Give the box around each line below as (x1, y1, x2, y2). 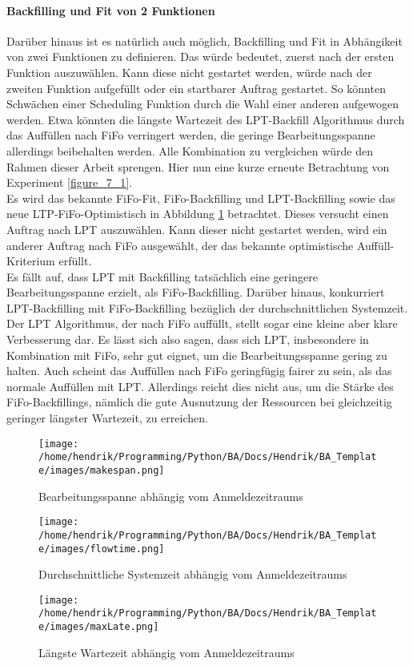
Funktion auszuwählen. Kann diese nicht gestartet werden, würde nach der (6, 63, 372, 80)
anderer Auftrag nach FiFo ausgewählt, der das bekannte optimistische (6, 236, 354, 253)
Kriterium (6, 252, 55, 269)
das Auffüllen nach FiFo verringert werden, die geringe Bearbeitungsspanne (6, 127, 375, 143)
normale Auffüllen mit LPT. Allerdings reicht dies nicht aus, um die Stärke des (6, 377, 394, 394)
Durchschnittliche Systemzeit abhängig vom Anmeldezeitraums (38, 566, 347, 583)
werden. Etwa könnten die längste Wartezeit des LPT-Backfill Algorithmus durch (6, 111, 405, 127)
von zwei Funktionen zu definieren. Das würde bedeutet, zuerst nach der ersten (6, 48, 395, 65)
